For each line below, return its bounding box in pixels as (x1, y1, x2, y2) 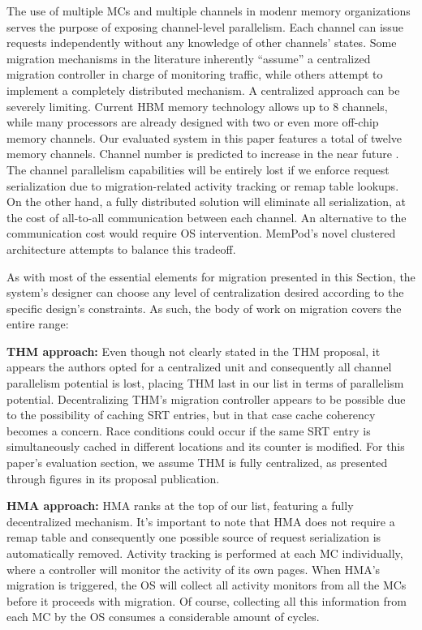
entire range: (6, 315, 69, 332)
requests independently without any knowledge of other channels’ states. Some (6, 34, 397, 51)
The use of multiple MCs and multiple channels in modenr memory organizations (6, 2, 411, 19)
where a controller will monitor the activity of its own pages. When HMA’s (6, 560, 381, 577)
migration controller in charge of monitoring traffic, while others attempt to (6, 66, 383, 83)
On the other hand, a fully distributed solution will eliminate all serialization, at (6, 193, 406, 210)
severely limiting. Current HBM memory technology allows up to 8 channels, (6, 97, 388, 114)
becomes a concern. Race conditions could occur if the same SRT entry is (6, 422, 371, 439)
